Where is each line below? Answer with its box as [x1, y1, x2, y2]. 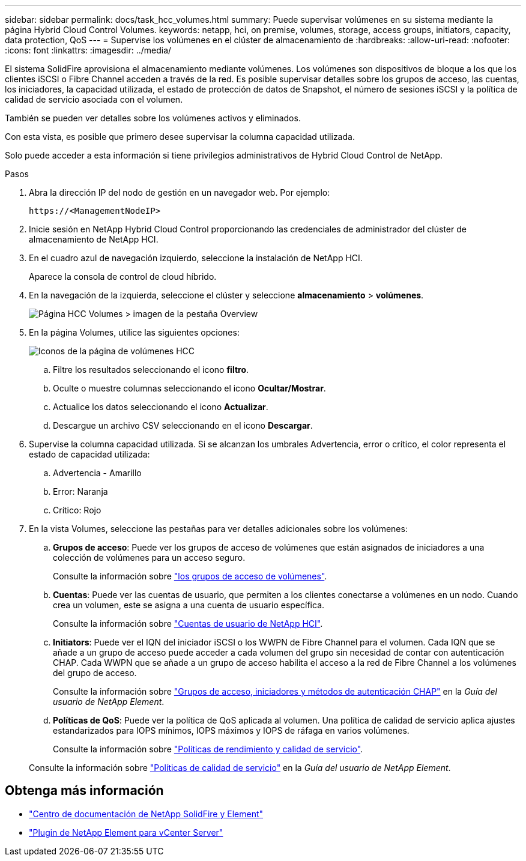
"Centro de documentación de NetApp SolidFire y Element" [29, 808, 264, 819]
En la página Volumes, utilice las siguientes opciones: [29, 327, 240, 337]
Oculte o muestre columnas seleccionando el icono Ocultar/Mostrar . [53, 383, 326, 393]
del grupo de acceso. [53, 668, 137, 678]
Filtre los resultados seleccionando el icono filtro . [53, 364, 249, 375]
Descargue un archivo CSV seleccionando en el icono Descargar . [53, 420, 313, 431]
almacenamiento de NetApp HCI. [29, 234, 159, 244]
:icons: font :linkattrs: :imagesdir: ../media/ [5, 45, 172, 55]
